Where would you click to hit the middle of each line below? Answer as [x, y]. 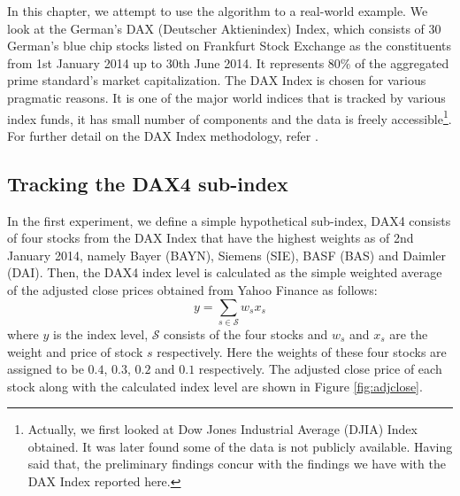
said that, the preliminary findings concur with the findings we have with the [237, 464]
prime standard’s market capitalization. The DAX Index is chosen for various [217, 80]
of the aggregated [402, 62]
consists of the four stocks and [246, 333]
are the [409, 333]
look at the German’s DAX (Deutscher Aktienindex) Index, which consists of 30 [224, 28]
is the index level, [101, 333]
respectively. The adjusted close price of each [320, 369]
